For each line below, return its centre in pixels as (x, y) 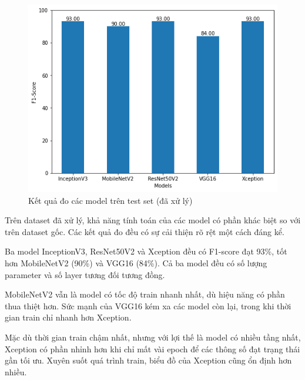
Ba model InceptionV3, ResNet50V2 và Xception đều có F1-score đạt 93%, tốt (146, 251)
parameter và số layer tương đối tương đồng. (85, 274)
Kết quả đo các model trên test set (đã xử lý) (110, 200)
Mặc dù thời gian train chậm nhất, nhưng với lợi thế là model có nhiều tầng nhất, (153, 337)
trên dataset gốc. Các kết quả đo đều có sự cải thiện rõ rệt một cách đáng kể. (145, 231)
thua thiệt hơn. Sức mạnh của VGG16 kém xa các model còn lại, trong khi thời (148, 305)
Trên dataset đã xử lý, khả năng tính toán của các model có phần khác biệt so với (153, 220)
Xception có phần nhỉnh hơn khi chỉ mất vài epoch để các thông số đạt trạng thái (152, 348)
